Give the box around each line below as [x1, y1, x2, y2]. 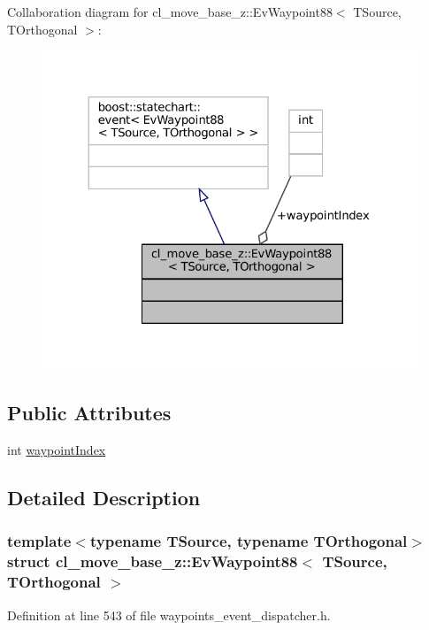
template [7, 530, 72, 552]
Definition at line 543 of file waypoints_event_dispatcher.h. [7, 605, 331, 624]
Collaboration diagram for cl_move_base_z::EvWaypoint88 [7, 3, 333, 20]
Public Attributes [7, 399, 172, 426]
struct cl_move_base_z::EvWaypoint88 [7, 550, 298, 572]
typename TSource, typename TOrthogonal [89, 530, 408, 552]
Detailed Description [7, 484, 201, 511]
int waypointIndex [7, 441, 106, 459]
